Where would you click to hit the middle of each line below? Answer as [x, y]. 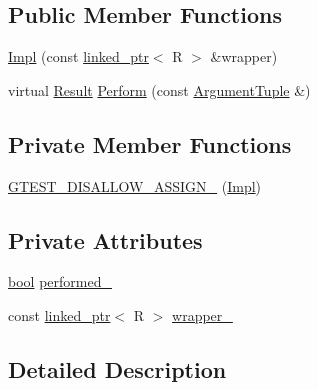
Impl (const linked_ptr [78, 56]
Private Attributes [105, 239]
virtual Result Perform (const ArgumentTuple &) [159, 89]
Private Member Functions [150, 143]
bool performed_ [60, 281]
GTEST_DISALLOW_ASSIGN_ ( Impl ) [135, 185]
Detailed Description [117, 368]
